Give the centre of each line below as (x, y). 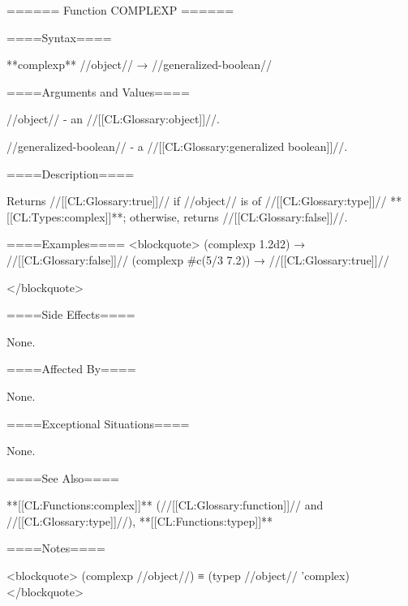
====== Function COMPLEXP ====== (120, 10)
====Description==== (71, 173)
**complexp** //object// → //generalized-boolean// (140, 64)
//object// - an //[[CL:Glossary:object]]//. (114, 119)
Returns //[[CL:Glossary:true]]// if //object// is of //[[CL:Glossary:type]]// (197, 201)
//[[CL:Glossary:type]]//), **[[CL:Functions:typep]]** (140, 520)
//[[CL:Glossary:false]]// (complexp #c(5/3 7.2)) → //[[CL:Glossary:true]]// (198, 259)
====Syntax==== (59, 37)
